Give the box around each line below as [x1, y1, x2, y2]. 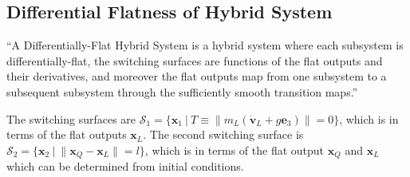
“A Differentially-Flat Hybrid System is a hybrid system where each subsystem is [6, 37, 404, 53]
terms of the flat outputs [6, 126, 127, 143]
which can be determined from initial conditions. [6, 158, 244, 175]
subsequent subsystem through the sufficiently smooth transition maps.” [6, 83, 358, 100]
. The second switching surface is [143, 126, 304, 143]
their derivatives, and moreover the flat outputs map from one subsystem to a [6, 68, 387, 85]
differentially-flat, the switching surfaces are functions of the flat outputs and [6, 52, 383, 69]
